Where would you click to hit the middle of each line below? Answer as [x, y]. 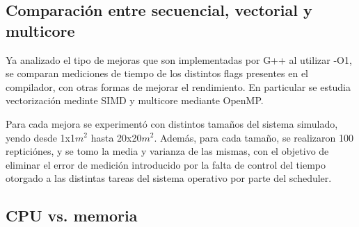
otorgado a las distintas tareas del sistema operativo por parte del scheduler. [169, 178]
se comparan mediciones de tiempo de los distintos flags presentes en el [157, 73]
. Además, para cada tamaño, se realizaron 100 [254, 137]
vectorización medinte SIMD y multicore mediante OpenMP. [135, 100]
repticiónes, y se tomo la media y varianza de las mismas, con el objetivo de [167, 151]
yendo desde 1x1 [41, 137]
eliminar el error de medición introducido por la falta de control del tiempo [166, 164]
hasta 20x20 [116, 137]
